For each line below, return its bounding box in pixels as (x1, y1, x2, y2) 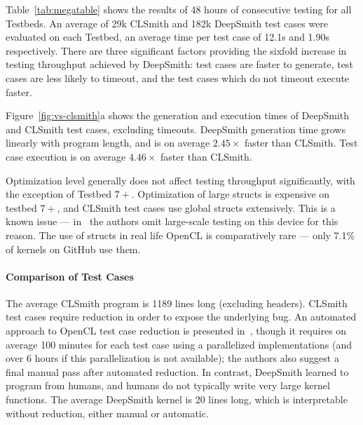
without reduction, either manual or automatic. (6, 405, 209, 420)
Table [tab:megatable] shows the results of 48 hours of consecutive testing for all (6, 2, 352, 16)
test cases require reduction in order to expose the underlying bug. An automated (6, 309, 357, 324)
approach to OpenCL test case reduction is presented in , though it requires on (6, 323, 347, 338)
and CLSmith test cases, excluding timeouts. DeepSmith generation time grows (6, 121, 345, 136)
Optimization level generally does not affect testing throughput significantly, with (6, 173, 355, 187)
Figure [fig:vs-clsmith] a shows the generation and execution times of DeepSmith (6, 108, 350, 123)
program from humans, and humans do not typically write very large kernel (6, 378, 330, 393)
